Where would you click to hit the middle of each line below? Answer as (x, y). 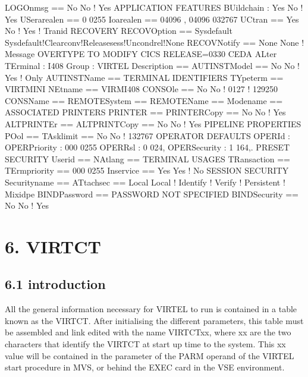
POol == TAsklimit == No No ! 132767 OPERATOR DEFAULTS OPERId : (148, 135)
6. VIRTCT (53, 246)
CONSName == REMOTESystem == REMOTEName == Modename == (144, 100)
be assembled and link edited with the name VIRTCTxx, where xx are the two (148, 332)
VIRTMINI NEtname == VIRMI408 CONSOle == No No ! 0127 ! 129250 (142, 89)
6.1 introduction (55, 284)
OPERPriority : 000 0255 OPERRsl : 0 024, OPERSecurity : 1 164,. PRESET (147, 147)
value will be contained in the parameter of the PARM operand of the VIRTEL (150, 355)
